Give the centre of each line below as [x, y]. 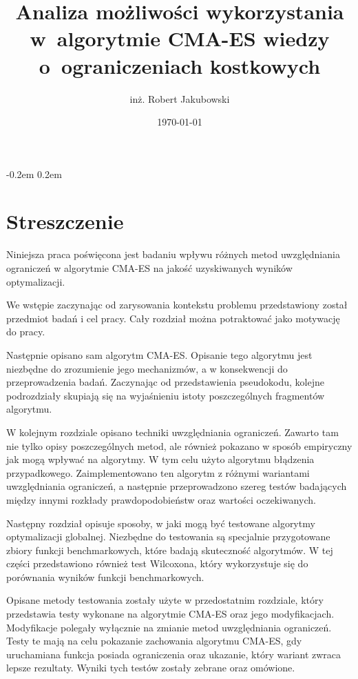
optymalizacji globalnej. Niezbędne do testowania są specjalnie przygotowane [168, 537]
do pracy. [26, 332]
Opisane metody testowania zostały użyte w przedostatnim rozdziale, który [165, 600]
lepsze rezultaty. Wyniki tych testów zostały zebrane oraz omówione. [151, 668]
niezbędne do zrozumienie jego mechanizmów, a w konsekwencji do [147, 368]
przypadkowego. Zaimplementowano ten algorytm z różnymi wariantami [158, 472]
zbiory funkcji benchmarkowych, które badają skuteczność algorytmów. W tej [170, 550]
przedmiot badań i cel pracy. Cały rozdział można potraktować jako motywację [173, 318]
